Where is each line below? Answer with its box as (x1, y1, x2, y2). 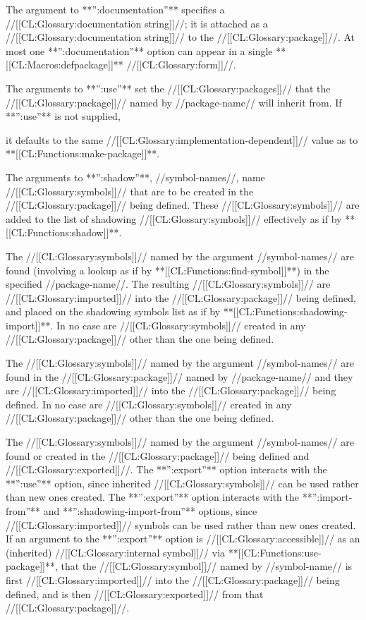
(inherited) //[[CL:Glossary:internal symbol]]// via (6, 545, 226, 559)
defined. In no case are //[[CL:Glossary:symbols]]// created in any (6, 396, 292, 411)
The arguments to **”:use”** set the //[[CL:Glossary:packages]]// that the (6, 80, 331, 95)
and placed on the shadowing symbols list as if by (6, 304, 221, 319)
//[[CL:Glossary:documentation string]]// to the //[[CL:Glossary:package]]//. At (6, 30, 355, 44)
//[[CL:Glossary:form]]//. (126, 57, 236, 72)
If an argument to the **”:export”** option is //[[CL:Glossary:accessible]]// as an (6, 531, 360, 546)
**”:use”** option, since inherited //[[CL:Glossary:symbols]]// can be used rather (6, 475, 359, 490)
